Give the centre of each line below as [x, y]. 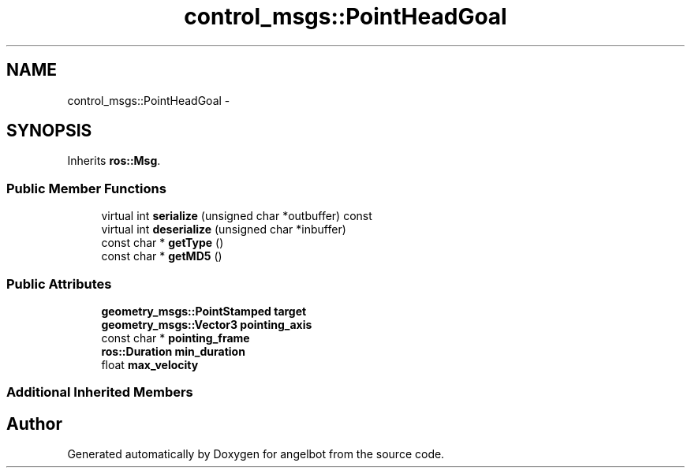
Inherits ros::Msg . [114, 161]
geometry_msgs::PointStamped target [204, 311]
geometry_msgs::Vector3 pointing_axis [207, 324]
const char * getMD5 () [162, 256]
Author [34, 424]
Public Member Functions [86, 188]
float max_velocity [150, 364]
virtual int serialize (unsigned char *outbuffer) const [237, 216]
